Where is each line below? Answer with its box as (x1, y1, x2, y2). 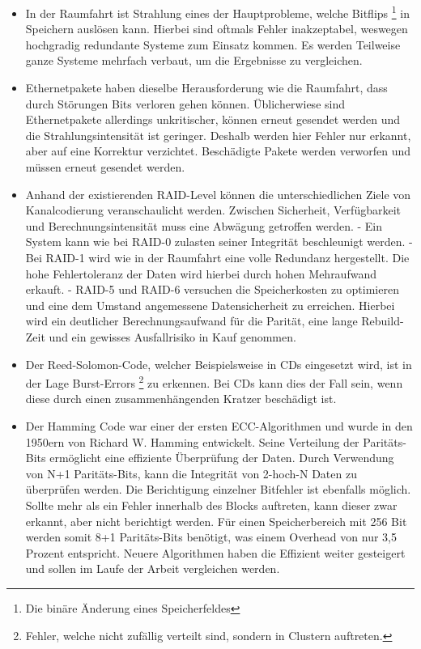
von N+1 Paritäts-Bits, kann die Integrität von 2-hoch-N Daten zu (25, 464, 357, 481)
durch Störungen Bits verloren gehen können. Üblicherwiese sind (25, 95, 345, 112)
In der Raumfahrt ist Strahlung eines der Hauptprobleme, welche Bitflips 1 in (25, 2, 410, 21)
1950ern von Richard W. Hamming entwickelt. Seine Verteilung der (25, 433, 359, 450)
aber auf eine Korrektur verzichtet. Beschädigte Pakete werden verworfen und (25, 142, 410, 159)
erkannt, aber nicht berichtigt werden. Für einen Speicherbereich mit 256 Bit (25, 512, 407, 529)
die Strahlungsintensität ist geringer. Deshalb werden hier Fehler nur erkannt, (25, 126, 411, 143)
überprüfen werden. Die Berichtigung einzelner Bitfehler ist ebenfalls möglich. (25, 481, 411, 498)
